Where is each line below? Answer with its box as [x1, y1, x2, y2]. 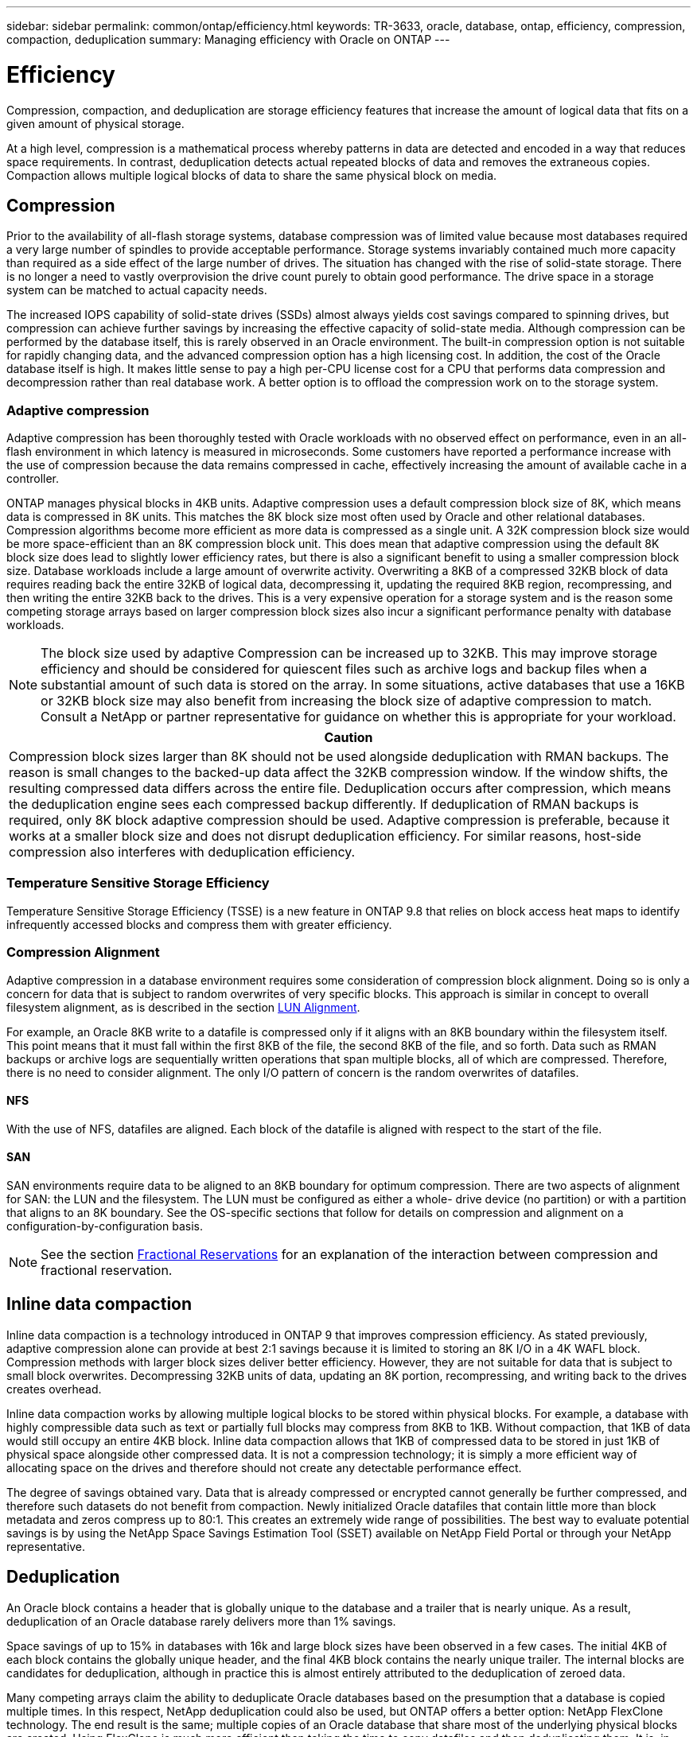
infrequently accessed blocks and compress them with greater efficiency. [6, 917, 392, 931]
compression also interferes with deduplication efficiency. [9, 844, 356, 861]
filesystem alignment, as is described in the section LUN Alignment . [6, 1000, 360, 1014]
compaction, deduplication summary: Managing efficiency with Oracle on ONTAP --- [6, 33, 450, 46]
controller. [6, 472, 60, 486]
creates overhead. [6, 1381, 102, 1396]
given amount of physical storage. [6, 116, 185, 130]
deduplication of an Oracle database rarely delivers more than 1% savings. [6, 1614, 396, 1628]
